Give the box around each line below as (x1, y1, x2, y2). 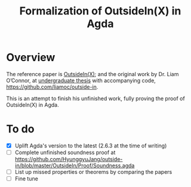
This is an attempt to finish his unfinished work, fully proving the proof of (6, 95, 185, 102)
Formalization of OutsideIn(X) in (19, 4, 181, 18)
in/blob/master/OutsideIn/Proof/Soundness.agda (14, 162, 135, 169)
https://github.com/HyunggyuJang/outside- (14, 156, 123, 162)
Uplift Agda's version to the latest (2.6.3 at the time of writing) (14, 142, 167, 149)
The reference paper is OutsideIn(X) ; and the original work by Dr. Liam (6, 70, 179, 77)
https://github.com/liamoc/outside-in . (6, 83, 98, 91)
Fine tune (14, 175, 39, 182)
